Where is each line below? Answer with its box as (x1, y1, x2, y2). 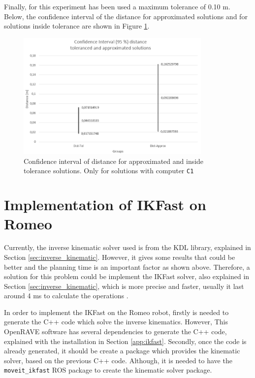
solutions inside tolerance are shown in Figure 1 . (4, 21, 150, 31)
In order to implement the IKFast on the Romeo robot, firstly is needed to (4, 307, 229, 317)
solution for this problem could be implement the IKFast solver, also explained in (4, 271, 250, 282)
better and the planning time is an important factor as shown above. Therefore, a (4, 261, 250, 272)
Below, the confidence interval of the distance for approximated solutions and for (4, 11, 248, 21)
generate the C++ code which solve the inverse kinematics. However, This (4, 316, 228, 327)
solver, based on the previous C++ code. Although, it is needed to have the (4, 355, 232, 365)
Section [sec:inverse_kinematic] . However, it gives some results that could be (4, 252, 235, 262)
